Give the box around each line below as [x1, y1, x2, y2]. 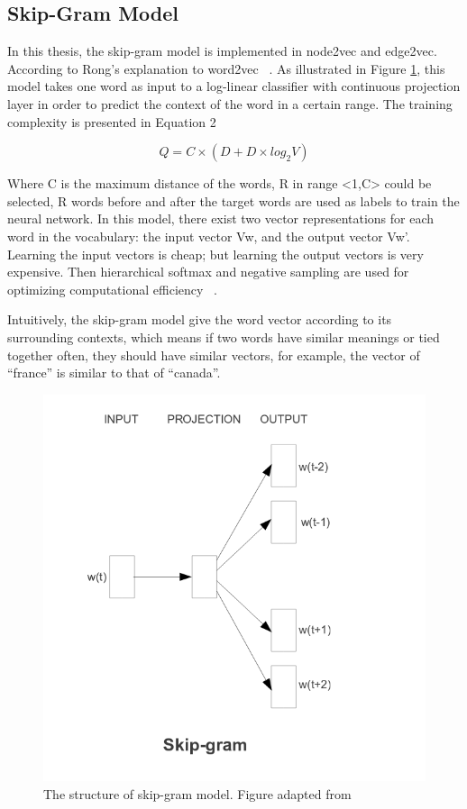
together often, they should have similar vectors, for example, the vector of [7, 345, 420, 364]
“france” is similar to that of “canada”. [7, 363, 221, 382]
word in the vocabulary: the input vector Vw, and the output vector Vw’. [7, 226, 410, 245]
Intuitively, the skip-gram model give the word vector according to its [7, 310, 392, 329]
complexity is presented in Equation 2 [7, 112, 216, 131]
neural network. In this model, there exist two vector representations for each [7, 209, 435, 228]
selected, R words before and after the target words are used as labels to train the [7, 191, 460, 210]
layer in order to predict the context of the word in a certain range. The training [7, 94, 453, 113]
